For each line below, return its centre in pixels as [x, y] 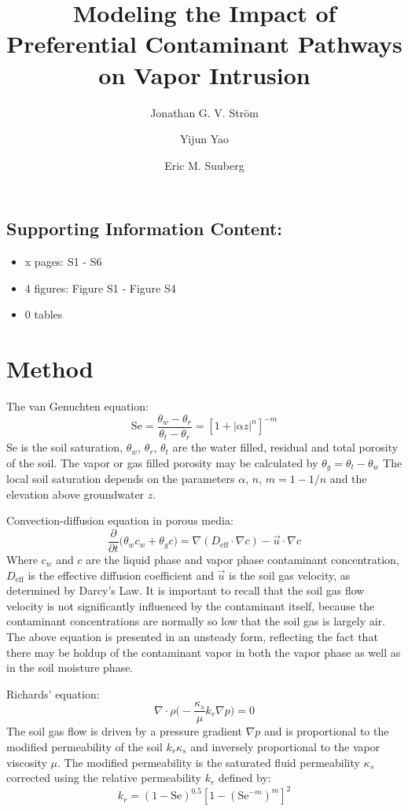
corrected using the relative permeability [104, 778]
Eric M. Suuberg [204, 165]
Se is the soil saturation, [65, 447]
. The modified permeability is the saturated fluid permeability [209, 762]
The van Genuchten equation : [77, 406]
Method [50, 369]
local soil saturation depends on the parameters [121, 479]
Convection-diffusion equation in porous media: [120, 520]
